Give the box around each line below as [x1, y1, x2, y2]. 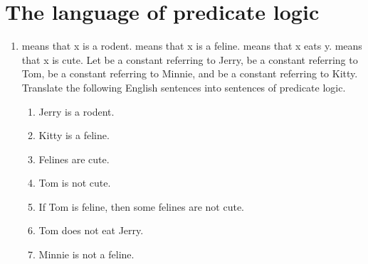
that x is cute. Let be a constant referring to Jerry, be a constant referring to [21, 52, 358, 67]
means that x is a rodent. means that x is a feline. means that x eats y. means [21, 38, 362, 53]
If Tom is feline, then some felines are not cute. [38, 199, 244, 214]
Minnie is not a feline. [38, 247, 135, 262]
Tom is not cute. [38, 175, 111, 190]
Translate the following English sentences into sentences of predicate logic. [21, 79, 346, 94]
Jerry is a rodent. [38, 104, 115, 119]
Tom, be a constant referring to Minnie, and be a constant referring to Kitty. [21, 66, 358, 81]
